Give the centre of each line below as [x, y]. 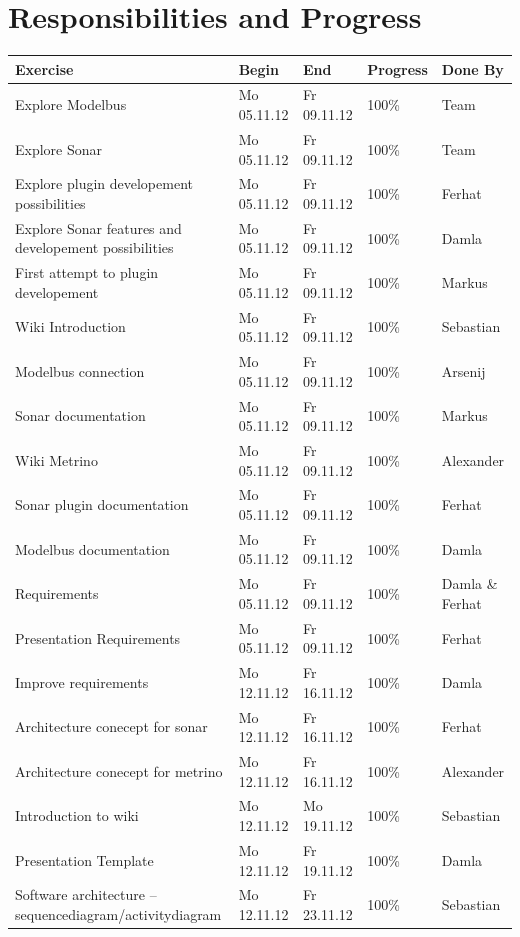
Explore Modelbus [71, 104]
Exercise [44, 68]
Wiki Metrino [56, 459]
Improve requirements [82, 681]
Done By [472, 68]
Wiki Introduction [70, 326]
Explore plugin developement [104, 183]
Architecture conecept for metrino [119, 770]
